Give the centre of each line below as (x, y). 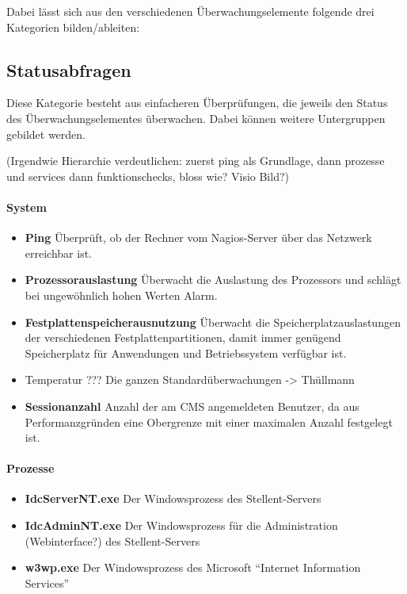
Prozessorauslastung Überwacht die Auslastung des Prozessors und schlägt (213, 280)
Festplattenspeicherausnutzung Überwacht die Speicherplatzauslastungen (213, 322)
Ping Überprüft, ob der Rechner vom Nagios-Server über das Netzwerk (198, 238)
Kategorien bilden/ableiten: (73, 27)
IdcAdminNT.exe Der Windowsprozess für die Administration (181, 525)
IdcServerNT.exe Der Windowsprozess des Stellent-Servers (173, 498)
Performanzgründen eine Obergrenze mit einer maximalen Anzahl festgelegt (209, 422)
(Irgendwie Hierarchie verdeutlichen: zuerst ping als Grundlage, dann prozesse (196, 161)
